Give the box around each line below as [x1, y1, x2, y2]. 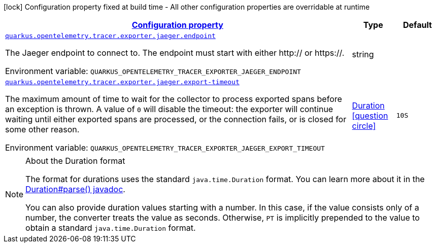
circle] [352, 120, 376, 131]
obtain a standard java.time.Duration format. [25, 223, 196, 233]
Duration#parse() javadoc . [25, 184, 125, 194]
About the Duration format [25, 156, 125, 166]
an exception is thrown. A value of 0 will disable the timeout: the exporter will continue [5, 104, 333, 114]
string [352, 49, 374, 59]
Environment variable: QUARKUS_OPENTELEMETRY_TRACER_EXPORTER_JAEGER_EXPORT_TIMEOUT [5, 143, 325, 153]
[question [352, 110, 388, 121]
